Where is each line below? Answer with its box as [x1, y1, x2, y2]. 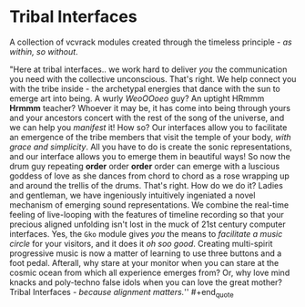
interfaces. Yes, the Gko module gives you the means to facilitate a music [9, 228, 283, 239]
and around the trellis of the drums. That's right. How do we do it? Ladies [9, 179, 284, 190]
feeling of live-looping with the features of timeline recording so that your [9, 209, 284, 220]
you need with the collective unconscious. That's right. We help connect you [9, 73, 297, 84]
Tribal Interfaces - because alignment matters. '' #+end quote [9, 286, 234, 300]
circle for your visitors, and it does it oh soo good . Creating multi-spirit [9, 238, 273, 249]
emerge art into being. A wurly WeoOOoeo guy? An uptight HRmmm [9, 93, 265, 104]
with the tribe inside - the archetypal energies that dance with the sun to [9, 83, 280, 94]
